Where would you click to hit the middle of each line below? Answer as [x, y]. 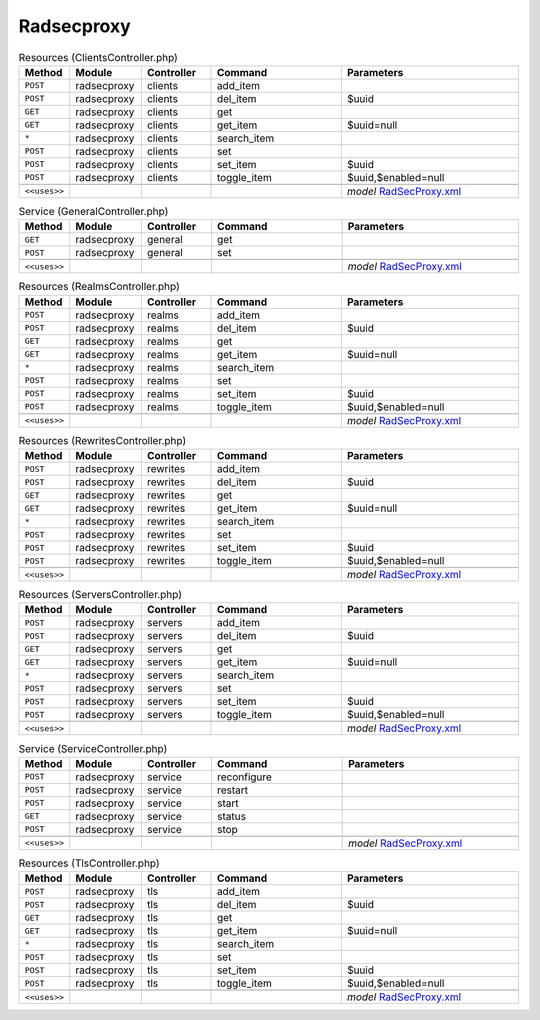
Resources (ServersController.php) [100, 595]
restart [232, 790]
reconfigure [244, 777]
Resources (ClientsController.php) [98, 57]
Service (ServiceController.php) [93, 748]
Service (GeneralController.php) [93, 212]
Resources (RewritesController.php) [102, 440]
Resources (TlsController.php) [89, 863]
